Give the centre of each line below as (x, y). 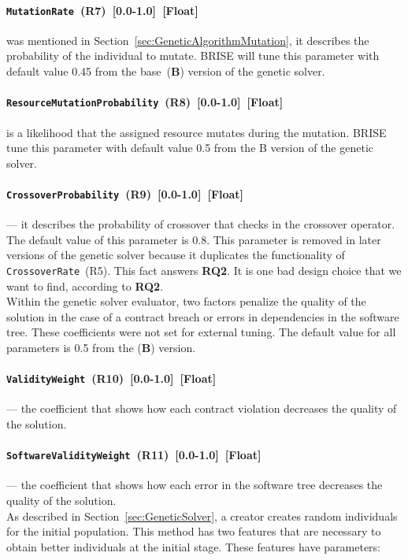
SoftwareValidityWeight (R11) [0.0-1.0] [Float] (134, 455)
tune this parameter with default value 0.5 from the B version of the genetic (190, 148)
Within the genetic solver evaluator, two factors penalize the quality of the (186, 301)
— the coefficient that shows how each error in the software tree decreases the (195, 485)
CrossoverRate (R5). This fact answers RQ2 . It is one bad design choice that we (204, 270)
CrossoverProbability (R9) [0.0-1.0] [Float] (125, 193)
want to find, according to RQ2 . (85, 286)
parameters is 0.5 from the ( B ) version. (101, 347)
